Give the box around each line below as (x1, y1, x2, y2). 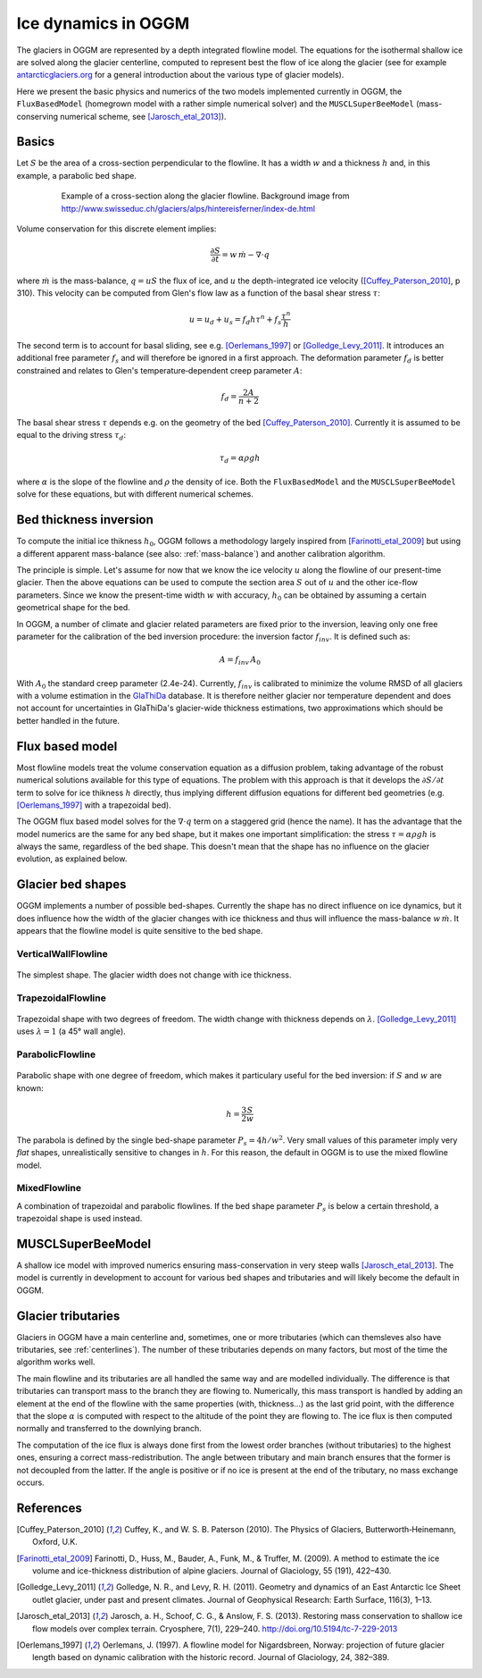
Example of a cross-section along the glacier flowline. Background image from (61, 190, 350, 201)
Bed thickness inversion (16, 512, 154, 527)
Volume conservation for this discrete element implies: (16, 223, 217, 234)
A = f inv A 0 (219, 655, 261, 667)
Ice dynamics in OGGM (16, 13, 190, 33)
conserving (16, 111, 58, 122)
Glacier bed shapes (16, 877, 127, 893)
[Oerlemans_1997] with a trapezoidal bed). (16, 800, 171, 810)
